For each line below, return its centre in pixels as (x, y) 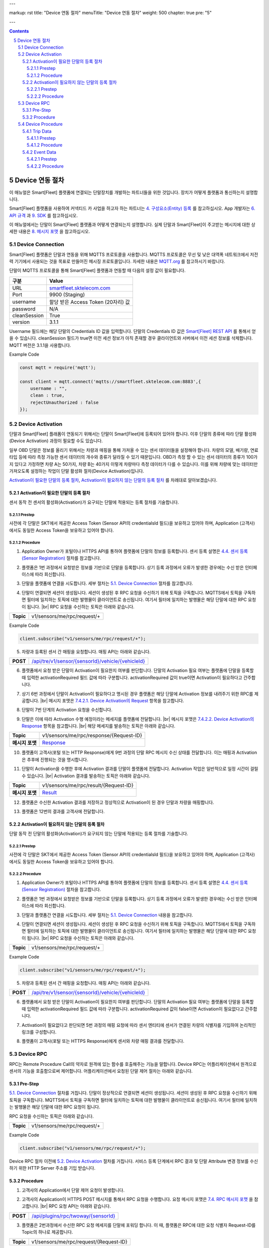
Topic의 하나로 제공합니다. (47, 1232)
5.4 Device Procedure (40, 124)
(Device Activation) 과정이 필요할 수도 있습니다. (56, 441)
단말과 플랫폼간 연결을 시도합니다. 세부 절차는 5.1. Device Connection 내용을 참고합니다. (107, 915)
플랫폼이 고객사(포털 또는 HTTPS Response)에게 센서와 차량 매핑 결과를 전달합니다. (103, 1041)
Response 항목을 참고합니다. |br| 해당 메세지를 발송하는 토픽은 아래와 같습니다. (98, 726)
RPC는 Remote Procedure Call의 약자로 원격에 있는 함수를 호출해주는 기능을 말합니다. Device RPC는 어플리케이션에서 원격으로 (133, 1064)
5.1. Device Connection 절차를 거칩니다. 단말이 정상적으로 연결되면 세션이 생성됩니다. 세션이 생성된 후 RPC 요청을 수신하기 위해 (133, 1093)
